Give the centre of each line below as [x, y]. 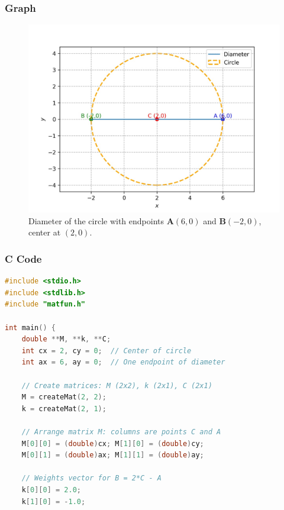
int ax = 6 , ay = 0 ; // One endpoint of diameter [123, 362]
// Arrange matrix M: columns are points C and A [121, 432]
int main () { [30, 327]
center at [45, 232]
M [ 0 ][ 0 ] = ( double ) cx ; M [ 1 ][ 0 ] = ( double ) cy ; [113, 443]
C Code [23, 258]
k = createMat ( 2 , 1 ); [64, 409]
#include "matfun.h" [45, 304]
